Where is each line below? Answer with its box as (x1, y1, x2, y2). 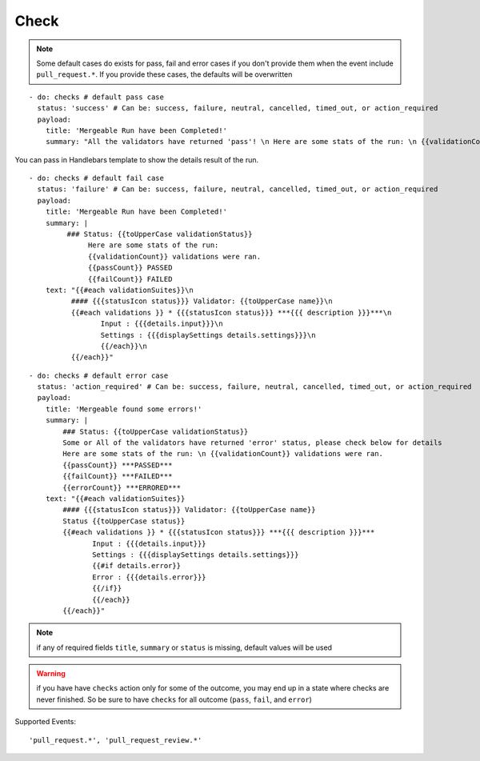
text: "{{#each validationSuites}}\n (45, 285, 194, 294)
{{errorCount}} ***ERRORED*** (62, 483, 182, 492)
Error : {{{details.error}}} (92, 572, 207, 582)
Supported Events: (14, 717, 76, 727)
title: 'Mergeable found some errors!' (45, 404, 202, 414)
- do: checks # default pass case (29, 92, 164, 102)
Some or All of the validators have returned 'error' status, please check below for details (62, 439, 443, 447)
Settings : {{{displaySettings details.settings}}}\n (100, 330, 316, 339)
